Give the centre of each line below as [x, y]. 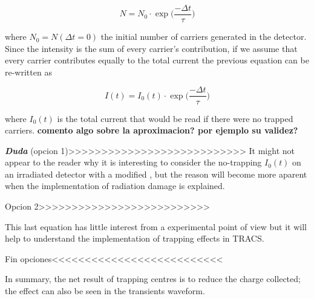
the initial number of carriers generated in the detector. [204, 37]
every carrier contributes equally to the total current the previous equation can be [157, 60]
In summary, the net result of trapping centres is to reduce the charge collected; [153, 279]
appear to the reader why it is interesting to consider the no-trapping [133, 162]
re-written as [28, 72]
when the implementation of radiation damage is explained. [115, 186]
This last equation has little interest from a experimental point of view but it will [156, 226]
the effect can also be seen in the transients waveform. [105, 291]
